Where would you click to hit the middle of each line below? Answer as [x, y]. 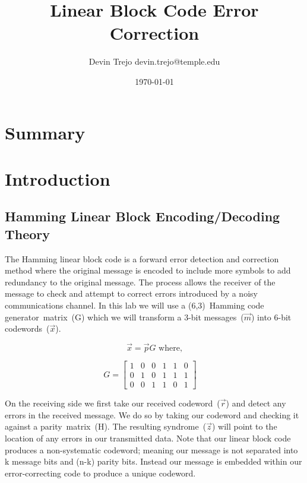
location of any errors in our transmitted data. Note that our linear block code [148, 438]
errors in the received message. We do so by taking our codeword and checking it [152, 414]
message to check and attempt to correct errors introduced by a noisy [131, 293]
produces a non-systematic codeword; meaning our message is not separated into [151, 449]
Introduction [58, 178]
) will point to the [244, 426]
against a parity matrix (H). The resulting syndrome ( [106, 426]
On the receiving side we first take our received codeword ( [113, 403]
